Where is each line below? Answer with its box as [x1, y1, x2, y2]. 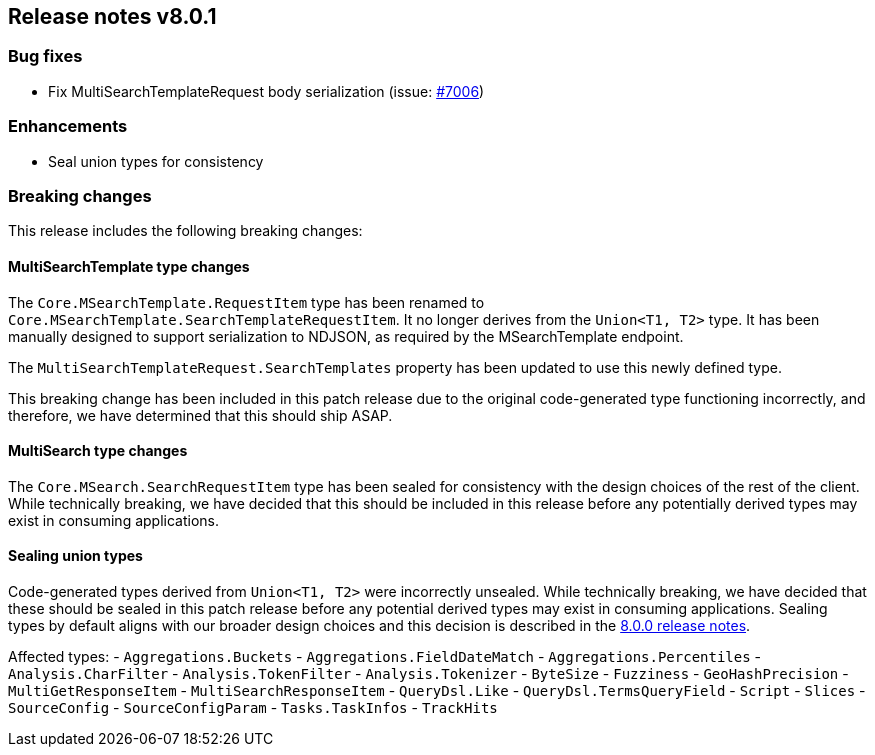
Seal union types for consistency [48, 152, 264, 170]
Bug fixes [8, 46, 83, 67]
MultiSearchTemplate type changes [8, 257, 250, 275]
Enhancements [8, 116, 128, 137]
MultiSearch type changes [8, 442, 188, 460]
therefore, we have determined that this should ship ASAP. [8, 406, 393, 424]
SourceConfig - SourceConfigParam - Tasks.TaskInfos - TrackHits [8, 698, 498, 716]
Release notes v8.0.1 [8, 4, 217, 29]
